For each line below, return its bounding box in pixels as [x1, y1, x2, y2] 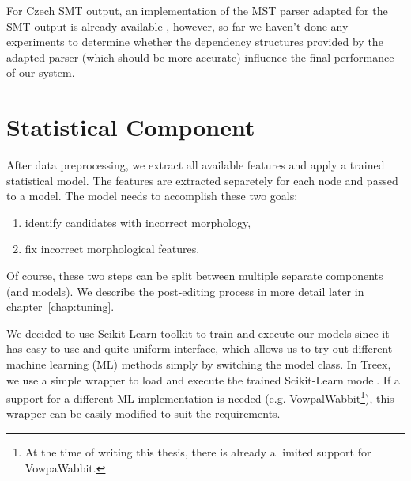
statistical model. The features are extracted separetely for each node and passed [6, 172, 398, 188]
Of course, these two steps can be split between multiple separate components [6, 267, 383, 284]
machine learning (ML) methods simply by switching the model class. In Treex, [6, 356, 391, 373]
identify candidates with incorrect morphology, [25, 214, 251, 230]
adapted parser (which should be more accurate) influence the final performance [6, 48, 394, 65]
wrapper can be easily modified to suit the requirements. [6, 405, 281, 422]
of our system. [6, 64, 75, 81]
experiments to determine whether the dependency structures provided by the [6, 33, 383, 50]
